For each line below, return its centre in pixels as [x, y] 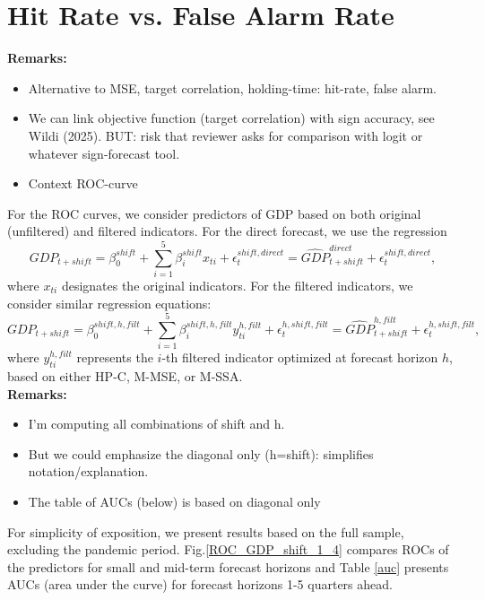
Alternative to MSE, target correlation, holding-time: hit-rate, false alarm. [232, 87]
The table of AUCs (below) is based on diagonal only [174, 502]
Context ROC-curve [83, 183]
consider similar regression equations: [109, 303]
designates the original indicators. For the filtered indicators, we [237, 285]
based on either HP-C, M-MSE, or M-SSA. [125, 376]
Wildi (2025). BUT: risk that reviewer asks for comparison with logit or [225, 135]
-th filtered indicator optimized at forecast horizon [300, 357]
